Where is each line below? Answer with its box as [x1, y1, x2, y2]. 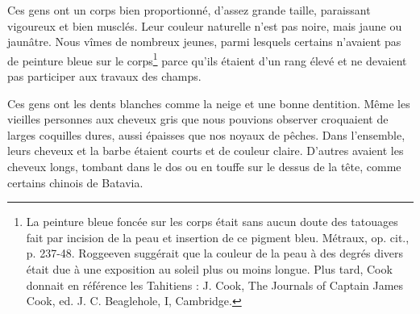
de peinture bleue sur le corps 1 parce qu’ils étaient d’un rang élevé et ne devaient [7, 49, 407, 69]
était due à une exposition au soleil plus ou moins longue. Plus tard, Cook [26, 260, 393, 277]
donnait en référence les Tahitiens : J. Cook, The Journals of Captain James [26, 276, 404, 293]
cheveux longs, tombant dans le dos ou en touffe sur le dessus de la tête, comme [7, 158, 401, 174]
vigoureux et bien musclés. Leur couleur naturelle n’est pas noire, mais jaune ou [7, 17, 402, 34]
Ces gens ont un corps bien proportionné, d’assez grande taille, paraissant [7, 2, 371, 18]
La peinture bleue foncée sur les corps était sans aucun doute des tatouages [26, 213, 398, 230]
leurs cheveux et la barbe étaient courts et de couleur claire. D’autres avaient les [7, 142, 404, 159]
